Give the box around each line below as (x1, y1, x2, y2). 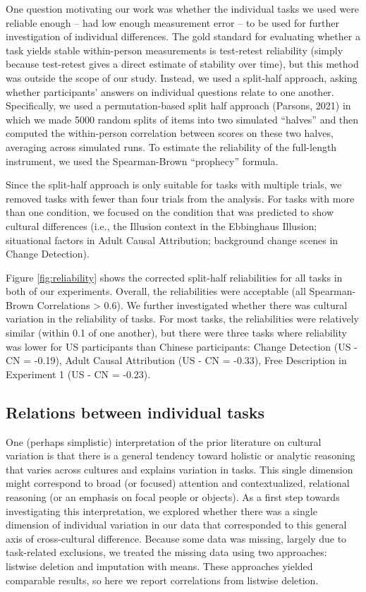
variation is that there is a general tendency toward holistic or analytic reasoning (6, 448, 355, 463)
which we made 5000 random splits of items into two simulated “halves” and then (6, 111, 359, 126)
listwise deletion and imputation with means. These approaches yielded (6, 558, 313, 573)
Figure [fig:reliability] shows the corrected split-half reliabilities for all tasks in (6, 270, 343, 284)
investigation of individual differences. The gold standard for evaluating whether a (6, 29, 360, 44)
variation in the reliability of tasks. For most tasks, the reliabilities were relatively (6, 311, 360, 326)
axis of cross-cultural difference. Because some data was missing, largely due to (6, 531, 347, 545)
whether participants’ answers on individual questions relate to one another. (6, 84, 334, 99)
